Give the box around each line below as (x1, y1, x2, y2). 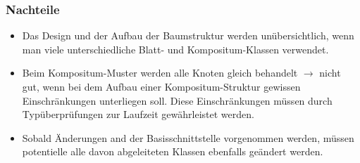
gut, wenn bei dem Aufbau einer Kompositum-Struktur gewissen (22, 79, 301, 93)
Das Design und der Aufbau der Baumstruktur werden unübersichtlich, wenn (22, 28, 354, 43)
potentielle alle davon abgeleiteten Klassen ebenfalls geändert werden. (22, 144, 323, 159)
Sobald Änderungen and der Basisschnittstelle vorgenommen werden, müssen (22, 130, 354, 145)
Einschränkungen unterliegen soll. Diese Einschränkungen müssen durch (22, 93, 333, 107)
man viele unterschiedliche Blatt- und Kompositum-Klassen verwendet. (22, 41, 329, 56)
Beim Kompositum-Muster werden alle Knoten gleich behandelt (22, 65, 298, 80)
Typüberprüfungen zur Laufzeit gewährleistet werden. (22, 107, 254, 122)
